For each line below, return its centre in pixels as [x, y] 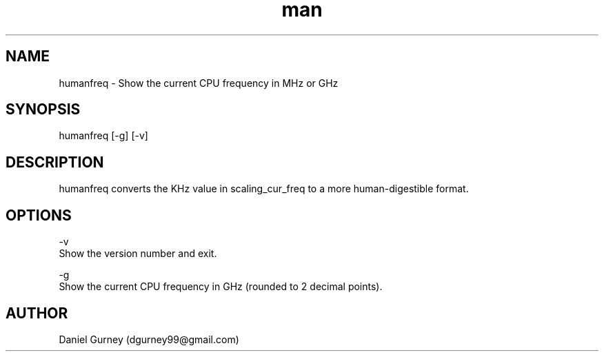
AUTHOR [37, 313]
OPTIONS [39, 215]
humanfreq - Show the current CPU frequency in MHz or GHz [199, 83]
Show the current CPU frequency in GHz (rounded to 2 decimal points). [221, 287]
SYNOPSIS [43, 110]
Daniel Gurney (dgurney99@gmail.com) [149, 339]
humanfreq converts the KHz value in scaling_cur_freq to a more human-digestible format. [264, 189]
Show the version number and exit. [138, 254]
